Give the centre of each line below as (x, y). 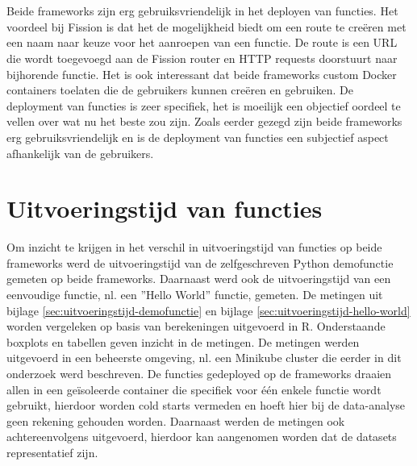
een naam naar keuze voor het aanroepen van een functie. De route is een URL (202, 42)
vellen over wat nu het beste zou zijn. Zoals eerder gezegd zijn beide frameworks (204, 121)
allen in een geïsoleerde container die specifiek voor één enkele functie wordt (194, 389)
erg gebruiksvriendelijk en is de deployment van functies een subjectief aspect (198, 137)
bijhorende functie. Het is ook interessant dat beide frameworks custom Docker (202, 74)
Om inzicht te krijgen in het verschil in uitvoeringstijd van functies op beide (194, 247)
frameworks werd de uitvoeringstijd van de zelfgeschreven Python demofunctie (200, 262)
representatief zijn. (52, 452)
